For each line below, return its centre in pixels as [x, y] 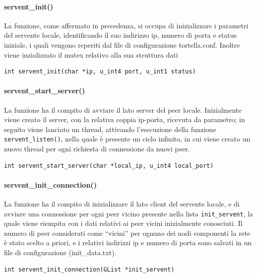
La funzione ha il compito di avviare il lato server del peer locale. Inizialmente [123, 109]
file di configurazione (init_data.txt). [60, 252]
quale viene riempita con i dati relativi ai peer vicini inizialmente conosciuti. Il [123, 223]
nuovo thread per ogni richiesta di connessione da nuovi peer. [97, 148]
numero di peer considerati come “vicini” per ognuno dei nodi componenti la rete [127, 233]
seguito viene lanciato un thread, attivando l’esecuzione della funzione [110, 129]
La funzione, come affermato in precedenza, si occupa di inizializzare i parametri [126, 25]
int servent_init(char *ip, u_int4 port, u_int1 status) [100, 72]
